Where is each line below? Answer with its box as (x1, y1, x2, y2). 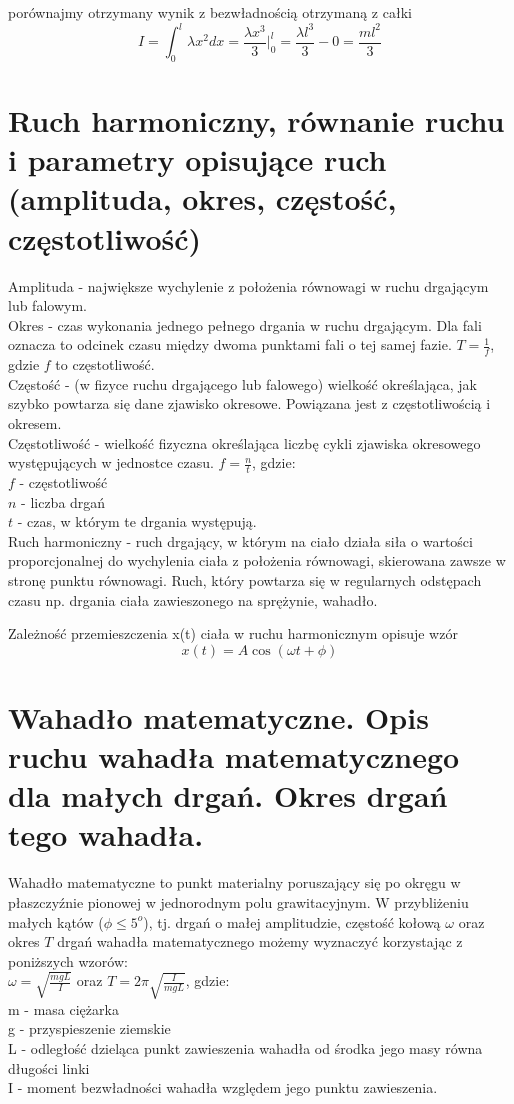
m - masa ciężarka (8, 998, 119, 1019)
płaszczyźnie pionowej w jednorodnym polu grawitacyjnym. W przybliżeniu (8, 892, 469, 913)
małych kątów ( (8, 911, 104, 932)
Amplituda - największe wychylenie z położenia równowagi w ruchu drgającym (8, 275, 489, 296)
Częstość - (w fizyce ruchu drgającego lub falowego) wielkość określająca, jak (8, 373, 477, 394)
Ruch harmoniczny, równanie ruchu (8, 100, 505, 141)
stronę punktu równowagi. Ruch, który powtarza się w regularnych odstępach (8, 569, 482, 590)
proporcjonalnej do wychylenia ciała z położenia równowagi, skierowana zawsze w (8, 550, 506, 571)
